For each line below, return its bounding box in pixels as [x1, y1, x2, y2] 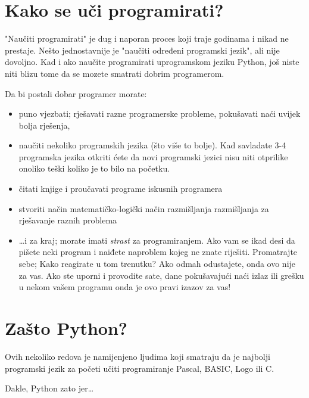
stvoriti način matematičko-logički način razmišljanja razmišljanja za [18, 202, 269, 214]
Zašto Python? [5, 316, 127, 340]
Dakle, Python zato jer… [5, 382, 94, 394]
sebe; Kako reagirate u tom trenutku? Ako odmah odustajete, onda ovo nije [18, 257, 296, 270]
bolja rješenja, [18, 119, 70, 131]
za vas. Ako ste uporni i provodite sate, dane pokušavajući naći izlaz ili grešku [18, 269, 304, 281]
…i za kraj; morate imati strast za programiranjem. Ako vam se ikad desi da [18, 234, 295, 246]
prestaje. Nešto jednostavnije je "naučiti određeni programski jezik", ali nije [5, 43, 280, 56]
